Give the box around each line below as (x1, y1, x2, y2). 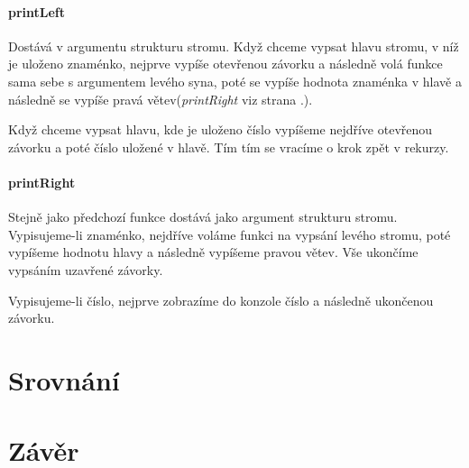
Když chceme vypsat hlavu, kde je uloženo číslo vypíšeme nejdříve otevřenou (8, 120, 433, 139)
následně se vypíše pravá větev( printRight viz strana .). (8, 89, 313, 108)
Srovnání (8, 361, 120, 398)
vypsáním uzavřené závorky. (8, 260, 163, 279)
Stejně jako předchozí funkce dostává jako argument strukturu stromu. (8, 207, 398, 226)
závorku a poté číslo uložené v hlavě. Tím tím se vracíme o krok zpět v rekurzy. (8, 137, 449, 156)
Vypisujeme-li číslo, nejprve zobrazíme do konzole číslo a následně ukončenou (8, 290, 434, 309)
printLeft (8, 2, 66, 21)
